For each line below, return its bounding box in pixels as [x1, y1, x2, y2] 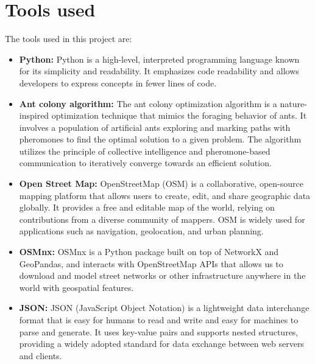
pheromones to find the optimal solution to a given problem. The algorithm [19, 133, 302, 145]
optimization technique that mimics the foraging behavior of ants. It [51, 109, 307, 122]
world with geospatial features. [19, 281, 134, 293]
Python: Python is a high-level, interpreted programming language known [19, 52, 300, 65]
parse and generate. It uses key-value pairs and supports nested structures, [19, 325, 299, 338]
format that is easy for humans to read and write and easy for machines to [19, 313, 299, 326]
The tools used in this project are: [5, 32, 132, 45]
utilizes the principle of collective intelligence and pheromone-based [19, 144, 271, 157]
